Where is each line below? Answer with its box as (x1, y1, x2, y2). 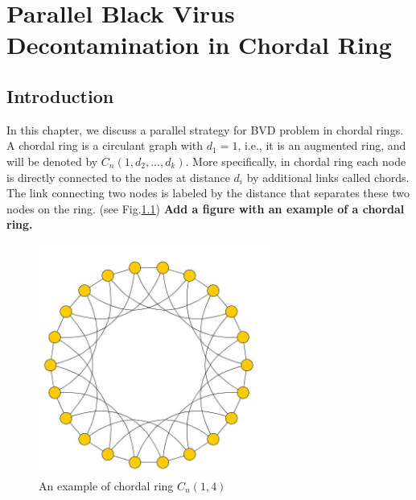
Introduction (6, 83, 114, 108)
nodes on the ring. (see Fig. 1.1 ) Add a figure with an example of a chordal (6, 200, 405, 217)
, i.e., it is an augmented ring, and (237, 137, 406, 154)
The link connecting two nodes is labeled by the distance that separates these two (6, 184, 410, 201)
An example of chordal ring (39, 477, 174, 494)
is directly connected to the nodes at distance (6, 168, 230, 185)
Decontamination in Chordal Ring (6, 28, 392, 61)
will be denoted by (6, 152, 98, 169)
